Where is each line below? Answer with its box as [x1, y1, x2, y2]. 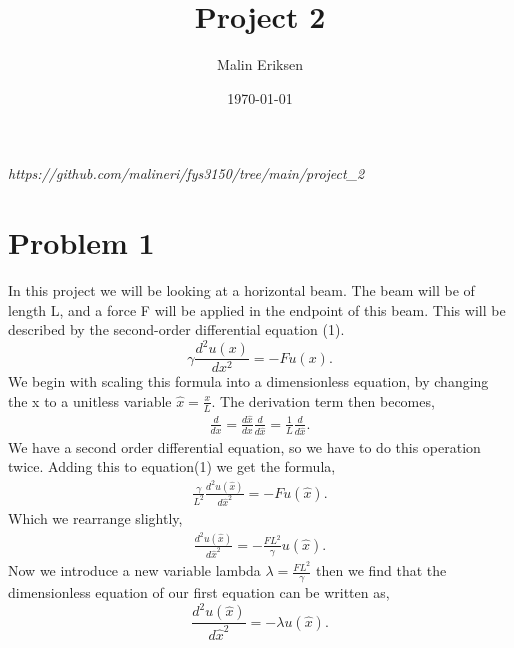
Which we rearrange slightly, [8, 508, 183, 529]
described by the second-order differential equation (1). [8, 319, 345, 340]
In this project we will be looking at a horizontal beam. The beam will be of [8, 280, 475, 301]
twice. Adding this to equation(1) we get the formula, [8, 456, 336, 477]
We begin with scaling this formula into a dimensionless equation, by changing [8, 371, 489, 392]
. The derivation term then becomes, [211, 390, 435, 411]
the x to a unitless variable [8, 390, 172, 411]
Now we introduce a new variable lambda [8, 560, 261, 581]
